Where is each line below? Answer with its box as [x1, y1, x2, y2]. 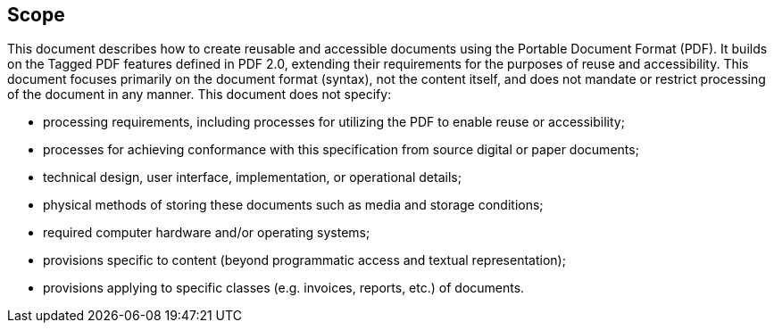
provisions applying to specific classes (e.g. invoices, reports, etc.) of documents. [43, 280, 525, 296]
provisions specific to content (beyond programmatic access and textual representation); [43, 252, 566, 268]
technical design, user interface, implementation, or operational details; [43, 169, 462, 186]
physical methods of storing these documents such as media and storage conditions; [43, 197, 544, 213]
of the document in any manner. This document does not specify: [7, 87, 392, 103]
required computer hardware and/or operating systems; [43, 225, 370, 241]
